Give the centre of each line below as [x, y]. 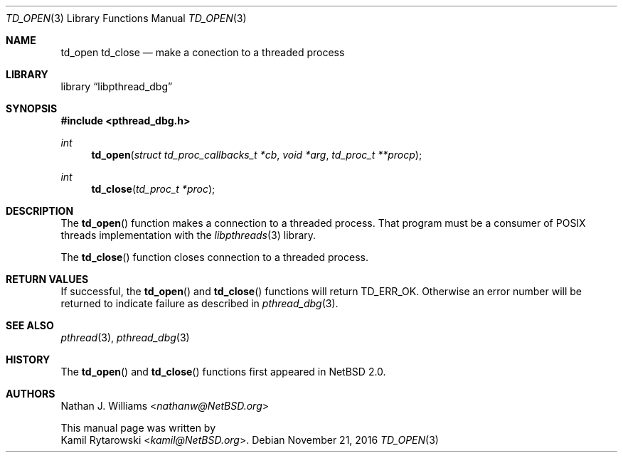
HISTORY [28, 360]
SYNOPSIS [32, 108]
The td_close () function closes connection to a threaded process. [214, 257]
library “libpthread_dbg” [117, 86]
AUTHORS [31, 394]
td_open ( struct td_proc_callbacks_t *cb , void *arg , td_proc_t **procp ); [257, 155]
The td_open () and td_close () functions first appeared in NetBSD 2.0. [223, 372]
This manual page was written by [138, 428]
